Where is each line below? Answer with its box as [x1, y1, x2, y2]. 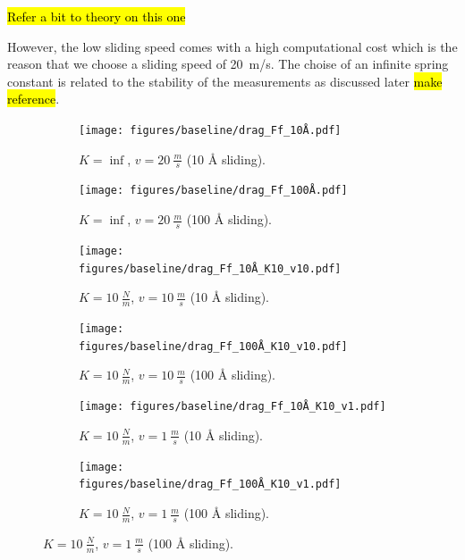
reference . [7, 89, 60, 108]
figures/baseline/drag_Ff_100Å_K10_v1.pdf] [79, 478, 342, 491]
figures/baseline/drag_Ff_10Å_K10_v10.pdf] [79, 262, 342, 275]
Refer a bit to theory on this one [7, 7, 186, 25]
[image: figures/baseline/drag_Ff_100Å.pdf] [79, 184, 348, 197]
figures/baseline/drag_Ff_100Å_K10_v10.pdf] [79, 339, 348, 353]
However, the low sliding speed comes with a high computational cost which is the [7, 37, 458, 55]
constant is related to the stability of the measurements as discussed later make [7, 71, 443, 90]
